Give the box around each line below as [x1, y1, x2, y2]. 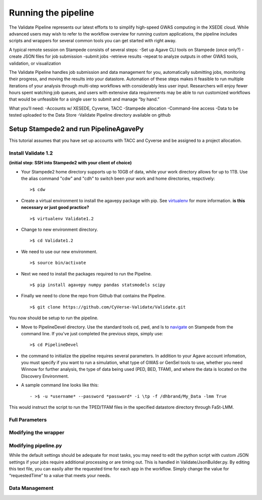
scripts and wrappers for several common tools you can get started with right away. [9, 38, 177, 44]
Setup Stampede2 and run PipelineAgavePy [9, 125, 144, 133]
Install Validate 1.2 [9, 150, 53, 156]
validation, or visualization [9, 60, 61, 66]
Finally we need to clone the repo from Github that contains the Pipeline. [21, 293, 166, 299]
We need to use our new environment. [21, 248, 98, 255]
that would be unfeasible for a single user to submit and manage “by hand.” [9, 96, 160, 102]
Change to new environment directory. [21, 226, 98, 233]
